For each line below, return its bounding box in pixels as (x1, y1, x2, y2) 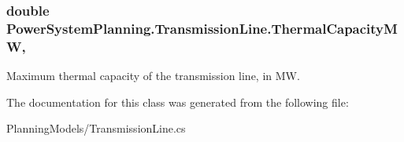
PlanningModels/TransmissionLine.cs (6, 120, 186, 137)
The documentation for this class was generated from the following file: (6, 93, 349, 110)
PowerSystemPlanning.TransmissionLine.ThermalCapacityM (6, 18, 398, 38)
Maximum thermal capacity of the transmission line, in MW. (6, 67, 300, 84)
